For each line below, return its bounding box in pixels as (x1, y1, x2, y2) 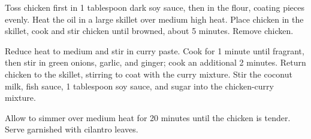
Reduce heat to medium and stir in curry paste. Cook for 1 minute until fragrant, (5, 44, 304, 57)
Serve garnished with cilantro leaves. (5, 123, 138, 135)
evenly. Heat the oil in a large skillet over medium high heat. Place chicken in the (5, 13, 304, 25)
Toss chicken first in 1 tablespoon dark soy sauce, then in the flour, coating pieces (5, 1, 304, 13)
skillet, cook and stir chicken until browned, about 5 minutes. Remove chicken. (5, 24, 294, 37)
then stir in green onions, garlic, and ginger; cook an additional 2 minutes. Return (5, 56, 306, 69)
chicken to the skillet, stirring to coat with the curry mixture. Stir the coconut (5, 67, 292, 80)
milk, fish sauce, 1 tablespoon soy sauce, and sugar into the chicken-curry (5, 79, 274, 92)
